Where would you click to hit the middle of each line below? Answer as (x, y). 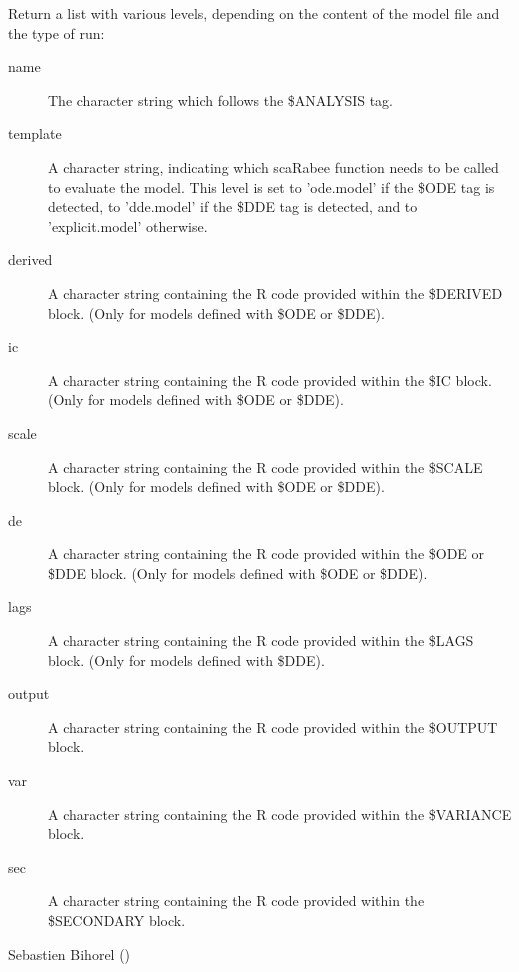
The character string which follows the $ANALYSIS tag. (221, 99)
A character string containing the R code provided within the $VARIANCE (280, 813)
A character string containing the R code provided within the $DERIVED (275, 292)
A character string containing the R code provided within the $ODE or (266, 553)
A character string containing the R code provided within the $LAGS (261, 640)
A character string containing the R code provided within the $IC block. (270, 379)
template (35, 133)
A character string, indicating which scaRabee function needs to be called (273, 166)
